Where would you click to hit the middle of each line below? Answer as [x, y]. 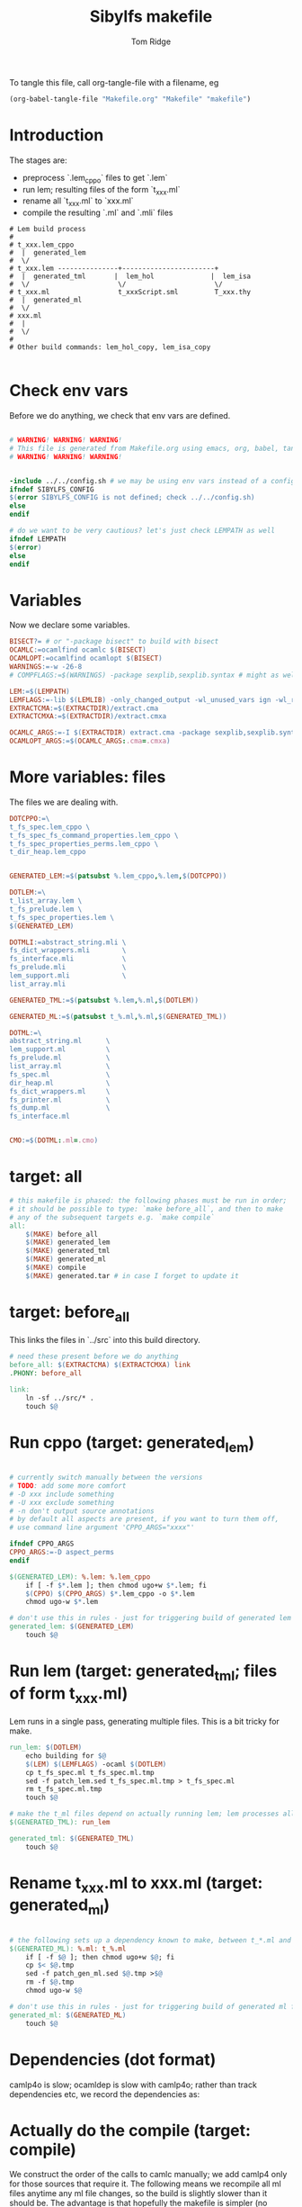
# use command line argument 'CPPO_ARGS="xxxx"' [102, 1527]
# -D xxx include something [62, 1494]
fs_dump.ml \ [60, 1108]
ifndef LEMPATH [38, 539]
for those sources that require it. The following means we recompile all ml [145, 2184]
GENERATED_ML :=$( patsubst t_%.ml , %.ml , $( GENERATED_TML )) [118, 1016]
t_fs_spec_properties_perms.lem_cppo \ [84, 843]
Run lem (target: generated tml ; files [143, 1672]
